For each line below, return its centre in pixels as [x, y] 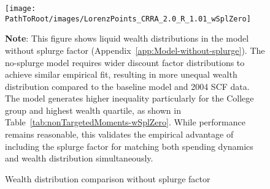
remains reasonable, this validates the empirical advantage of [119, 134]
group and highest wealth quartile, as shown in [93, 110]
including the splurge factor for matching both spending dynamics [129, 146]
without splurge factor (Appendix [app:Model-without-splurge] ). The [135, 50]
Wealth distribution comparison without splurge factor [108, 178]
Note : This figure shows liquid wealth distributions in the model [127, 38]
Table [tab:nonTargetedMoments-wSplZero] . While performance [125, 122]
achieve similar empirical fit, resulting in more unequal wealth [121, 74]
